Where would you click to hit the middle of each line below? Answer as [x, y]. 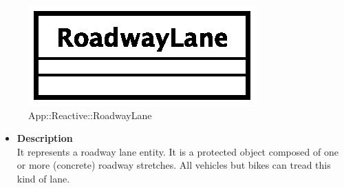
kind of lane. [43, 178]
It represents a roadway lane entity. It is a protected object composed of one [178, 151]
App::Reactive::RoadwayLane [90, 115]
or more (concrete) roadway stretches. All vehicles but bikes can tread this [174, 165]
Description [45, 138]
